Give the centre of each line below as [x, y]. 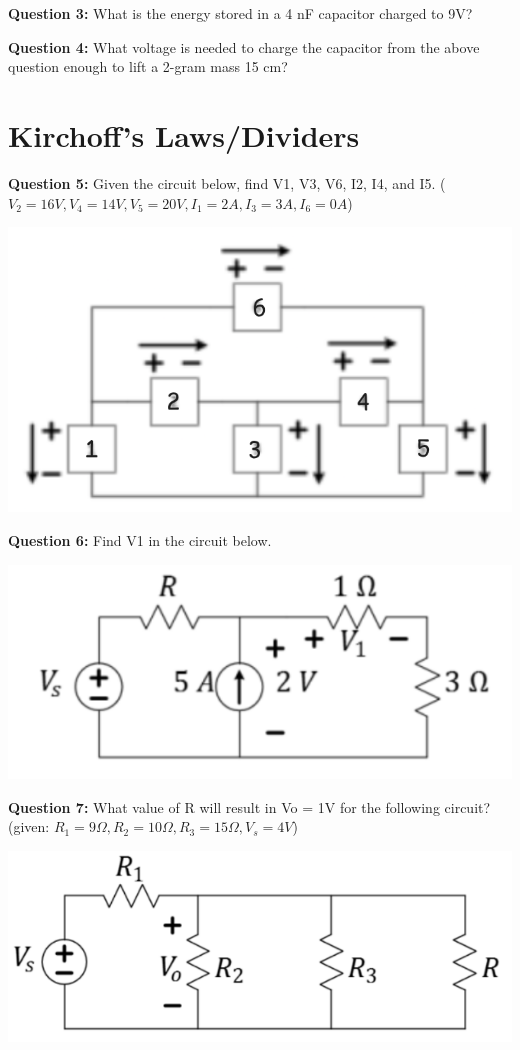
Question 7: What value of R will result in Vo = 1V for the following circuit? [249, 806]
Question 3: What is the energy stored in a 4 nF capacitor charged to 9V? [240, 13]
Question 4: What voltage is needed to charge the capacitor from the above [244, 46]
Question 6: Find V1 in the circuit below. [140, 539]
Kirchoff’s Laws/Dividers [184, 134]
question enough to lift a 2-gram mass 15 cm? [148, 66]
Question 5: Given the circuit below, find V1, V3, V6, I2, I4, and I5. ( [227, 182]
